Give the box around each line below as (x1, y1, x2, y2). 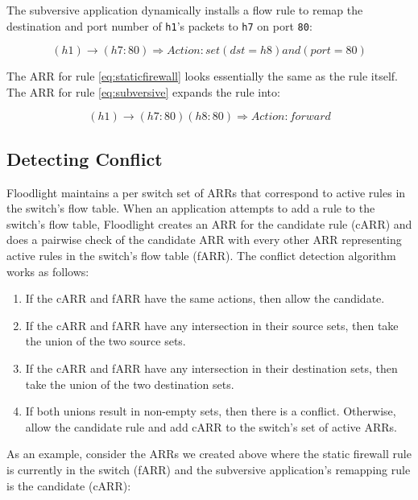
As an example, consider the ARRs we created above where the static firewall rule (6, 445, 412, 462)
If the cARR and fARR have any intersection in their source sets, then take (25, 316, 399, 333)
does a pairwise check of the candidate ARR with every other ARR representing (6, 231, 402, 248)
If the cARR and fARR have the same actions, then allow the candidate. (25, 290, 385, 307)
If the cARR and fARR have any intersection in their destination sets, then (25, 359, 398, 376)
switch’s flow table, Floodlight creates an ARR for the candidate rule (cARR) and (6, 215, 412, 232)
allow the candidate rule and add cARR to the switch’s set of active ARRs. (25, 418, 397, 435)
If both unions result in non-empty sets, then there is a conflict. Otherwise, (25, 403, 396, 419)
